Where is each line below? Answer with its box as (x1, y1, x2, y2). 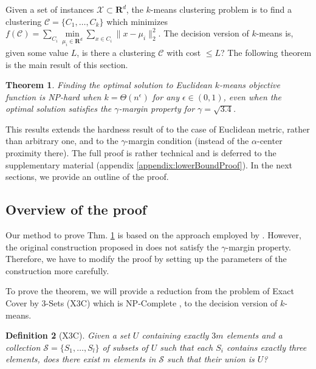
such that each (160, 340, 213, 353)
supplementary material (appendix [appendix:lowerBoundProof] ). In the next (5, 158, 293, 171)
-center (256, 134, 283, 147)
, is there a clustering (77, 46, 156, 58)
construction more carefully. (5, 264, 109, 277)
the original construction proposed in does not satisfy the (5, 240, 219, 253)
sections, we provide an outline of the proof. (5, 170, 169, 183)
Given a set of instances (5, 3, 94, 15)
